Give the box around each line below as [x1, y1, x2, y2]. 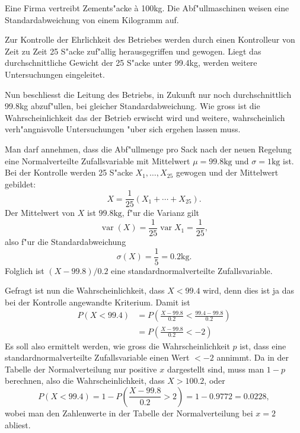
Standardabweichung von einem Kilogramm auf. [5, 13, 179, 26]
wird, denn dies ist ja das [203, 284, 294, 297]
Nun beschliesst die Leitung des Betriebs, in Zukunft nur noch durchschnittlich [5, 88, 292, 100]
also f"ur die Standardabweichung [5, 235, 126, 248]
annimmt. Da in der [216, 351, 289, 364]
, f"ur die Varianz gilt [122, 206, 200, 219]
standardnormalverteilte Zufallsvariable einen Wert [5, 351, 190, 364]
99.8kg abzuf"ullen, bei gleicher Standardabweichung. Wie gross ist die [5, 100, 260, 112]
